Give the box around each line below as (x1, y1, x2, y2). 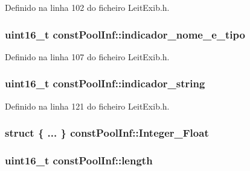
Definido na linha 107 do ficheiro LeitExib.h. (5, 50, 170, 63)
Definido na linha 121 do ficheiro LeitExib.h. (5, 99, 170, 112)
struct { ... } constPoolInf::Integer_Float (5, 125, 209, 140)
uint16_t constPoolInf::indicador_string (5, 76, 205, 91)
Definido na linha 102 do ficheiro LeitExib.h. (5, 1, 170, 13)
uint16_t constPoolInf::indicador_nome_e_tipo (5, 26, 245, 42)
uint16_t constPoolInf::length (5, 152, 153, 167)
